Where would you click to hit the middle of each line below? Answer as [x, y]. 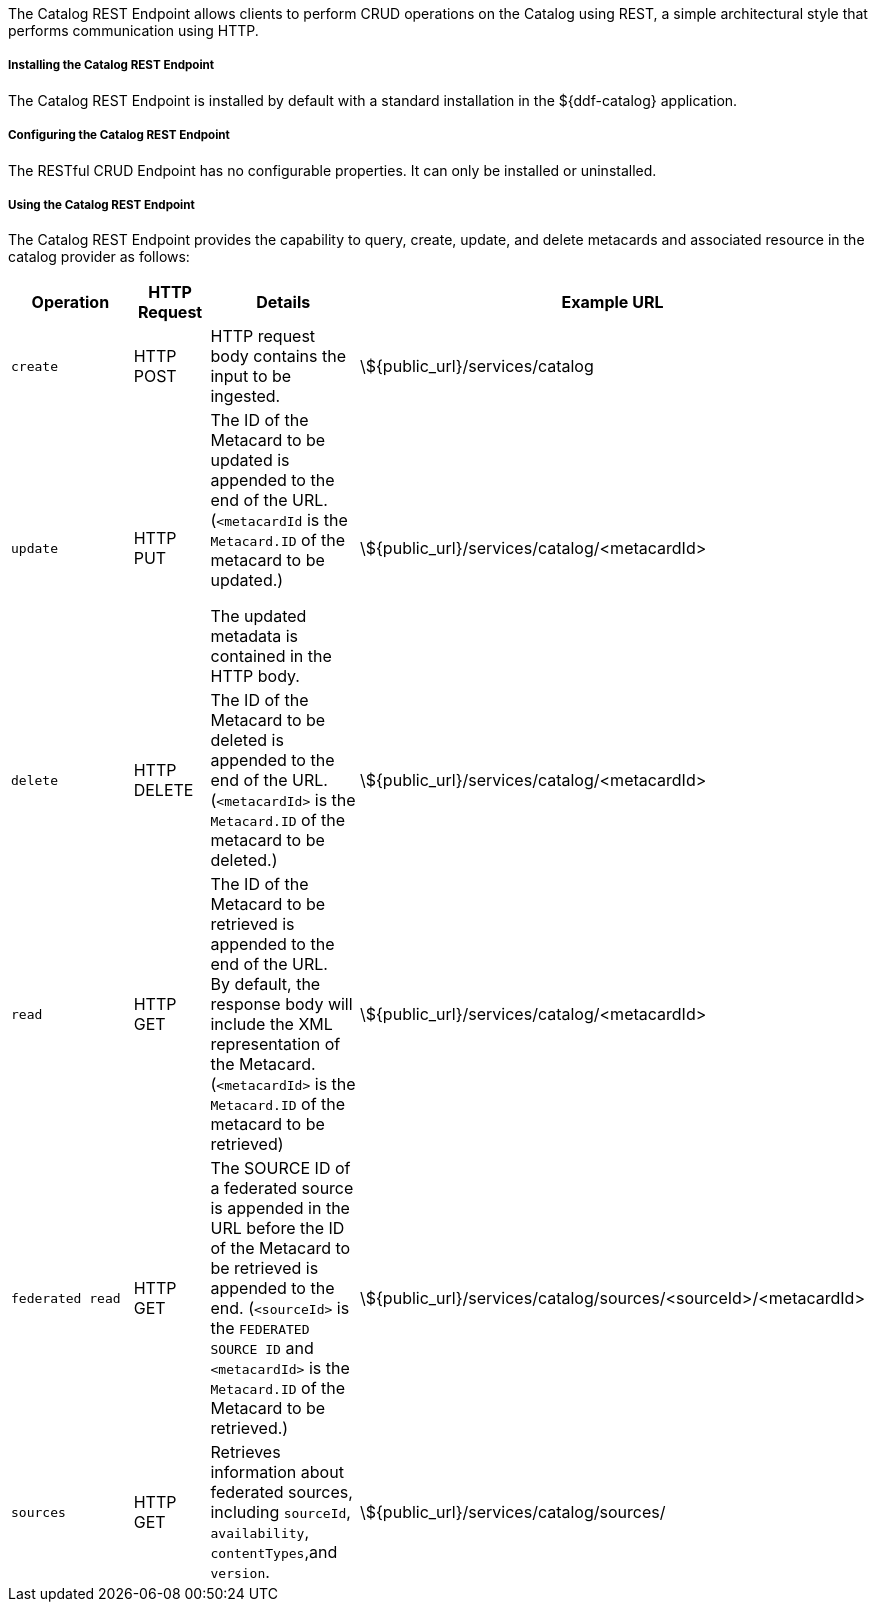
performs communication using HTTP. [133, 30]
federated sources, [281, 1492]
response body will [281, 1004]
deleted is [247, 740]
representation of [275, 1044]
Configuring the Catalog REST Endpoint [119, 135]
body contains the [278, 356]
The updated [258, 616]
